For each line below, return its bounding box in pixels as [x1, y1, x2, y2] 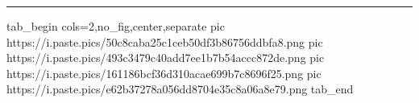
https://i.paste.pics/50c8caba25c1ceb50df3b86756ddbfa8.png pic [6, 33, 323, 50]
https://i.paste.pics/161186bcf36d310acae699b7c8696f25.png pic [6, 64, 322, 81]
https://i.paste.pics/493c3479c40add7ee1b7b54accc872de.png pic [6, 49, 325, 66]
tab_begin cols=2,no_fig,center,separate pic [6, 18, 225, 34]
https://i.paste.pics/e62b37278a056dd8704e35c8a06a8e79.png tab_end [6, 80, 354, 97]
